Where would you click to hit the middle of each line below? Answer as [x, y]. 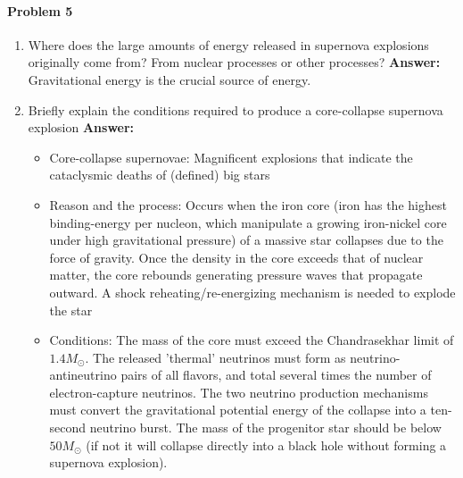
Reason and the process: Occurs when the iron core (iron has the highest [248, 204]
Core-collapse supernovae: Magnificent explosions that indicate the [231, 157]
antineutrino [83, 375]
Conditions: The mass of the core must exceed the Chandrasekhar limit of [252, 340]
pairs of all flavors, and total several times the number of [276, 375]
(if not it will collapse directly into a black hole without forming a [266, 444]
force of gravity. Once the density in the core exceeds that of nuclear [236, 257]
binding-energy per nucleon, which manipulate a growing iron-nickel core [248, 222]
